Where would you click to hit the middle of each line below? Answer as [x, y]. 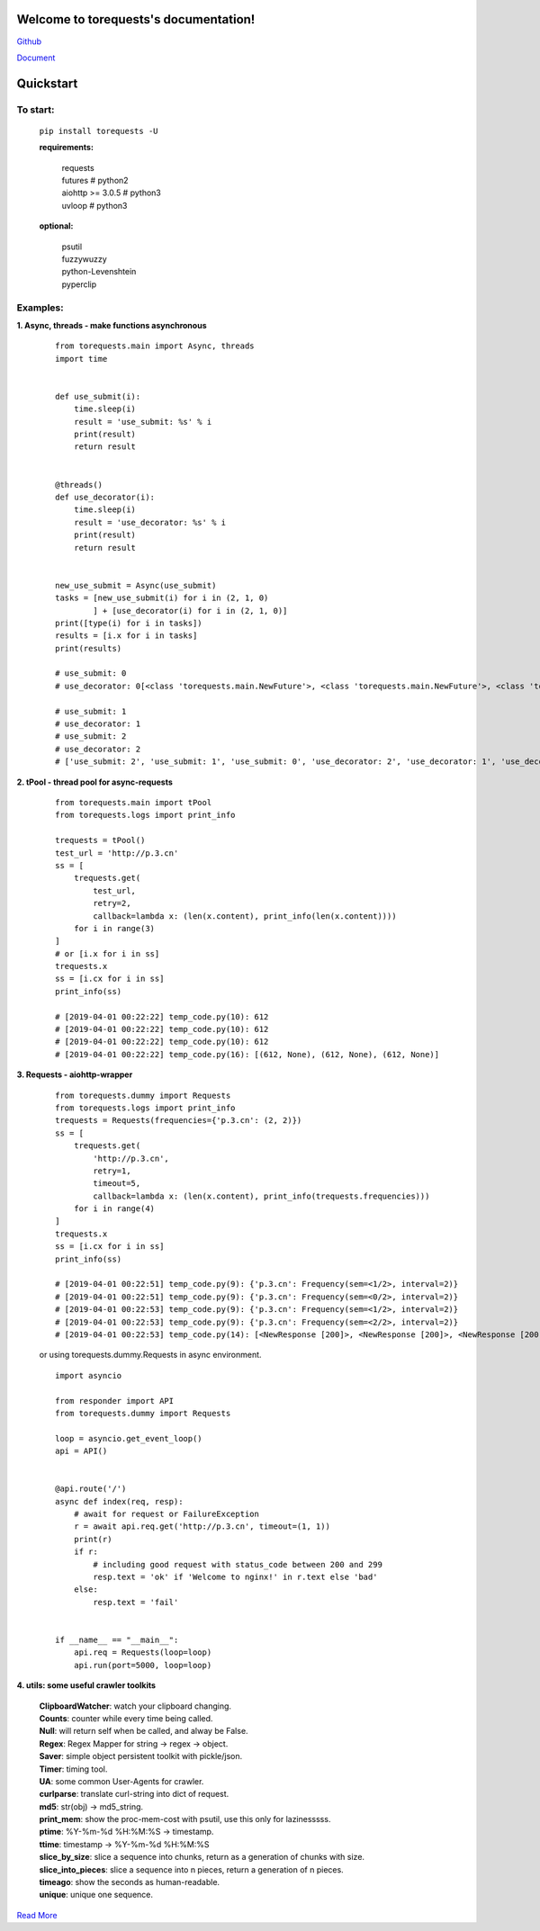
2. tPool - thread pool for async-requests [94, 782]
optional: [56, 226]
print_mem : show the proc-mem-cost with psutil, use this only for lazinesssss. [185, 1819]
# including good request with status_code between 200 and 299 [238, 1564]
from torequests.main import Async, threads [155, 346]
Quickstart [47, 83]
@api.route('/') [91, 1489]
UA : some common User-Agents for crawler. [121, 1781]
